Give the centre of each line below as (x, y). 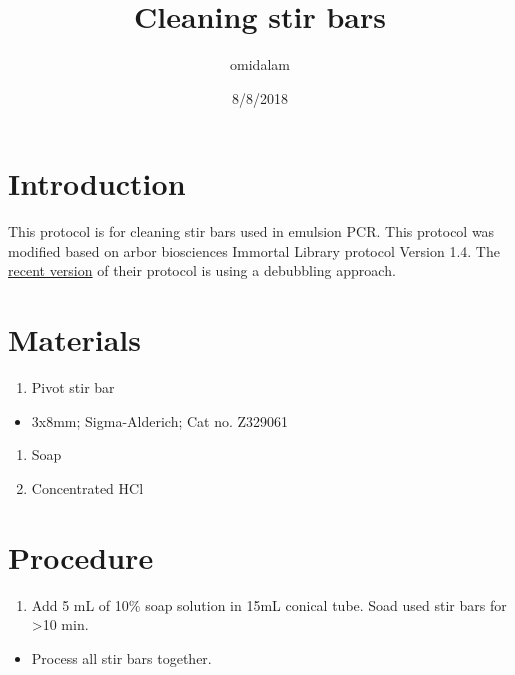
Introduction (97, 183)
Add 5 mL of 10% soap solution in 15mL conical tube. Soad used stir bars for (269, 604)
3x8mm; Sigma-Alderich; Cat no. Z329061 (160, 420)
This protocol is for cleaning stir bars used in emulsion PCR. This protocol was (251, 231)
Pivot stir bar (73, 387)
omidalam (260, 64)
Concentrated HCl (87, 487)
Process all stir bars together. (121, 657)
